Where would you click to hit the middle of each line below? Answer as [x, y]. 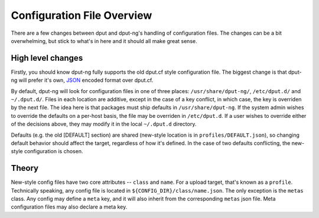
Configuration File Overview [82, 15]
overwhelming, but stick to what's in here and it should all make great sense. [104, 41]
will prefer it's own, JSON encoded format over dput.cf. [86, 80]
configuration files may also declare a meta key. [69, 207]
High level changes [47, 58]
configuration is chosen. [53, 151]
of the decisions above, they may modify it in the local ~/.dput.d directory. [104, 124]
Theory [25, 168]
